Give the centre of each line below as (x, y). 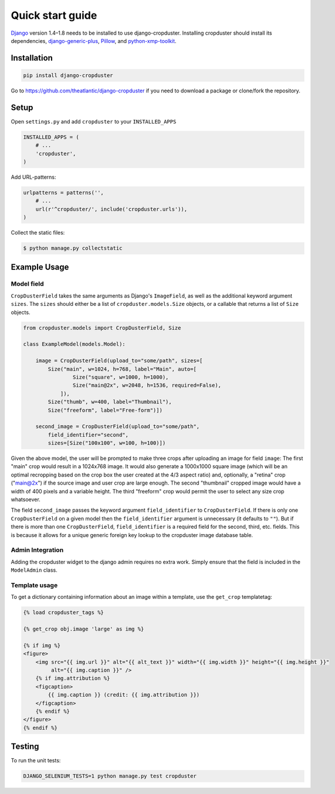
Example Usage (40, 267)
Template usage (34, 585)
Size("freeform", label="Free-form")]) (105, 410)
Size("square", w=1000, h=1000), (121, 377)
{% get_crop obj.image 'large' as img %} (84, 629)
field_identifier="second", (88, 435)
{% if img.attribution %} (73, 678)
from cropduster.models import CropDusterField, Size (102, 328)
